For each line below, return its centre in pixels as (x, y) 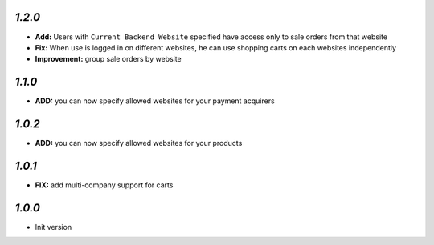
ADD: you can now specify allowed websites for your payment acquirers (155, 101)
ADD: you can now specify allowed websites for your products (139, 143)
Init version (53, 227)
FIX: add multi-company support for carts (104, 185)
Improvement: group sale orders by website (108, 59)
